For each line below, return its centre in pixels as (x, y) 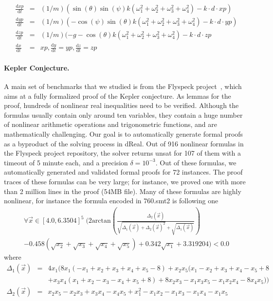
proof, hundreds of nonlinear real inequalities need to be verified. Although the (121, 105)
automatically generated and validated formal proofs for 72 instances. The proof (123, 172)
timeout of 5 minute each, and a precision (66, 162)
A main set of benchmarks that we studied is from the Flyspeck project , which (123, 86)
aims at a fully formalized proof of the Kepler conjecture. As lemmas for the (118, 96)
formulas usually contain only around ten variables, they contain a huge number (123, 115)
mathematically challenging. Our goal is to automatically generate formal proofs (124, 134)
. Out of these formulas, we (196, 162)
